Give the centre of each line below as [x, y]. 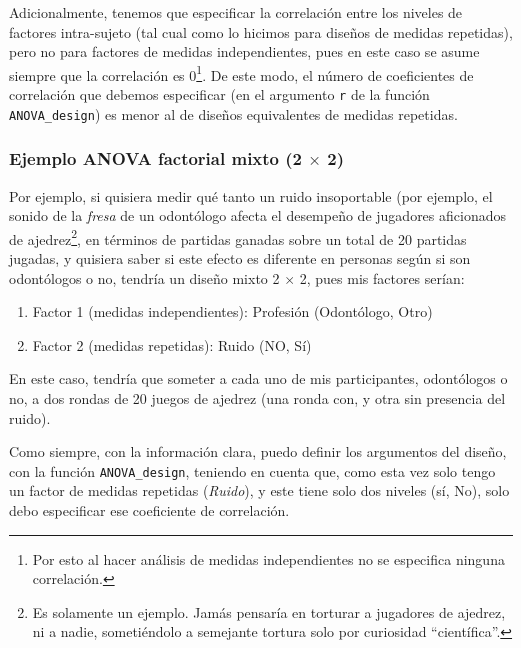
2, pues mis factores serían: [382, 277]
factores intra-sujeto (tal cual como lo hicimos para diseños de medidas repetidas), [261, 31]
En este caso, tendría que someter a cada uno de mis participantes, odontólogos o [258, 378]
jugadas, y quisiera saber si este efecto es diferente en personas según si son [240, 258]
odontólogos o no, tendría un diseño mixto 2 [144, 277]
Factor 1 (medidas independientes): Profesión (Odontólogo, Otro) [232, 311]
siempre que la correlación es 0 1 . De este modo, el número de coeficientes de [241, 73]
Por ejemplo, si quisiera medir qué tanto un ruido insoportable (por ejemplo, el [251, 195]
